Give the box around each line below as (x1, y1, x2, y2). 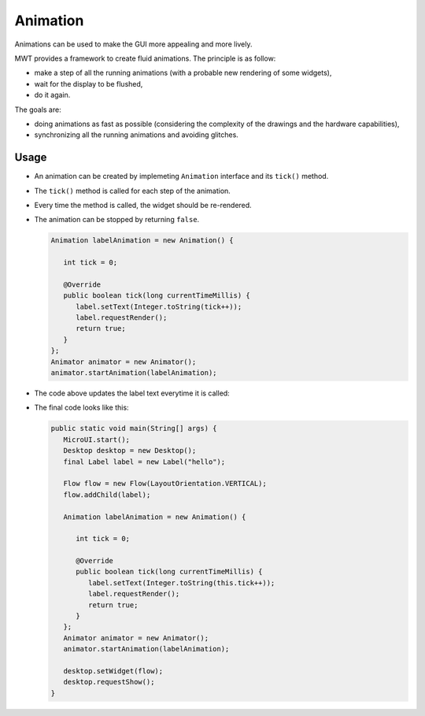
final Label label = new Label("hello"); (63, 457, 226, 466)
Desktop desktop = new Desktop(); (63, 446, 197, 455)
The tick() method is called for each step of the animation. (34, 186, 231, 195)
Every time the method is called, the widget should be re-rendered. (34, 200, 252, 210)
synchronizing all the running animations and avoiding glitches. (34, 130, 239, 139)
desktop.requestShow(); (63, 677, 155, 687)
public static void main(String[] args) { (50, 424, 217, 433)
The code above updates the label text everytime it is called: (34, 388, 230, 398)
